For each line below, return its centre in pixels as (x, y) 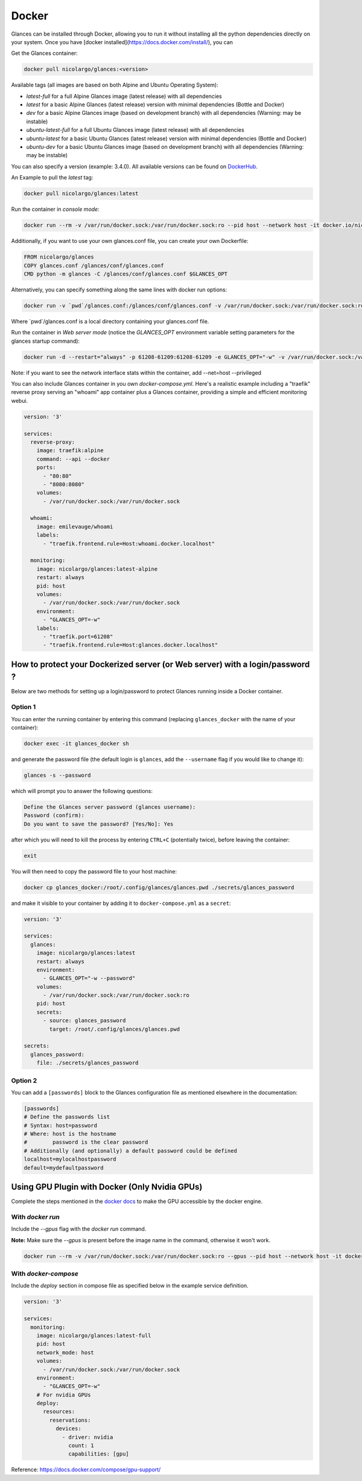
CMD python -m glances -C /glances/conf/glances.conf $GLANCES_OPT (126, 274)
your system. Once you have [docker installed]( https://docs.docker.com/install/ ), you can (122, 42)
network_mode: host (65, 1352)
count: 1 (81, 1446)
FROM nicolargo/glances (59, 257)
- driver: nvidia (87, 1437)
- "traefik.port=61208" (78, 637)
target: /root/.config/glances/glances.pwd (115, 1029)
